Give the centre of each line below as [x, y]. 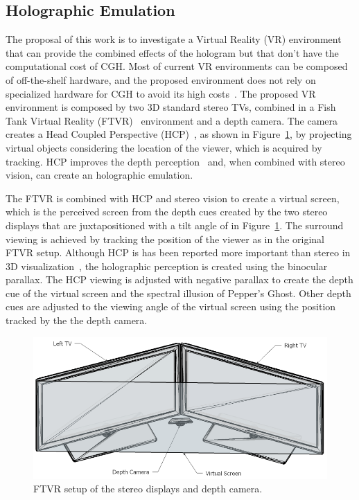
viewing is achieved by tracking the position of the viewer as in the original [165, 239]
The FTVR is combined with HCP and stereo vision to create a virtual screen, [173, 198]
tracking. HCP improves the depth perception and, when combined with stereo [175, 161]
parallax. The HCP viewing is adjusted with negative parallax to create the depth [179, 279]
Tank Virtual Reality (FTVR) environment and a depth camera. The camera [172, 120]
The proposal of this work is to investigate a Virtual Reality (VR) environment [174, 39]
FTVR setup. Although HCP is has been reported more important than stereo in [178, 252]
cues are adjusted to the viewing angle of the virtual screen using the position [171, 306]
